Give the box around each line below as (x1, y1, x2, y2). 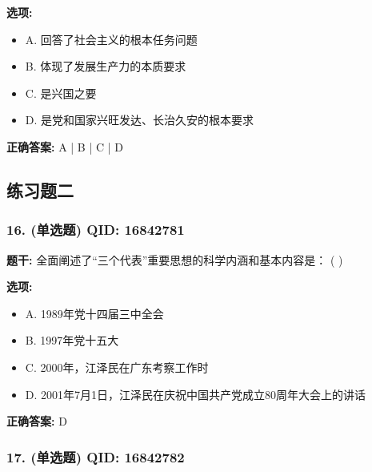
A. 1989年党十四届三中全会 (25, 305, 164, 321)
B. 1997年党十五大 (25, 332, 119, 349)
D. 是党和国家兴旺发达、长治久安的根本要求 (25, 111, 254, 128)
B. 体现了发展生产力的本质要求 (25, 58, 186, 75)
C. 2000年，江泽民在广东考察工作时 (25, 358, 209, 375)
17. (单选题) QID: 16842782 (6, 446, 185, 466)
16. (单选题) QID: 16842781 (6, 220, 185, 240)
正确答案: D (6, 413, 67, 430)
